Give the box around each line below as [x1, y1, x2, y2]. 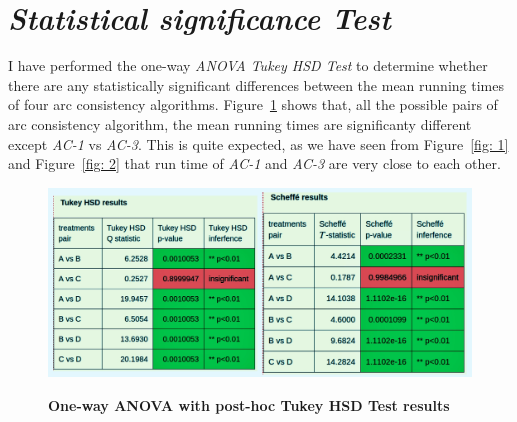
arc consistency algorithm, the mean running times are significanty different [8, 113, 472, 134]
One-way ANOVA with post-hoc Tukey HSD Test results [48, 394, 450, 415]
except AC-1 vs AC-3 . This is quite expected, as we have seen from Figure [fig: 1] [8, 133, 509, 154]
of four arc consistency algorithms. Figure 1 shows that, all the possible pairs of [8, 94, 498, 115]
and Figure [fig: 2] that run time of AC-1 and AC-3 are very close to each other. [8, 153, 501, 174]
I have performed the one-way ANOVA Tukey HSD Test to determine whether [8, 55, 488, 76]
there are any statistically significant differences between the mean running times [8, 74, 504, 95]
